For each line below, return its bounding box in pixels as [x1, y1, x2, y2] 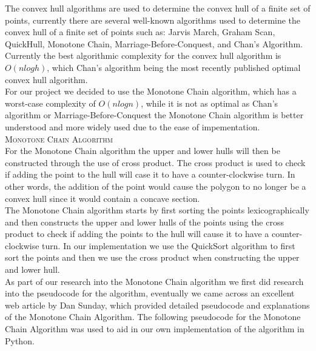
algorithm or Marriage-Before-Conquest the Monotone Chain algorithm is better [5, 109, 304, 121]
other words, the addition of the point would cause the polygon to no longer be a [5, 179, 306, 192]
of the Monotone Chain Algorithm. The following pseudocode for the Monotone [5, 310, 301, 323]
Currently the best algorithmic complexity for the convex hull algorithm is [5, 49, 281, 62]
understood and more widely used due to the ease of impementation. [5, 120, 260, 133]
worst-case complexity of [5, 96, 96, 109]
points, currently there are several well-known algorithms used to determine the [5, 13, 301, 26]
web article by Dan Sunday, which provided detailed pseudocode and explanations [5, 298, 310, 311]
